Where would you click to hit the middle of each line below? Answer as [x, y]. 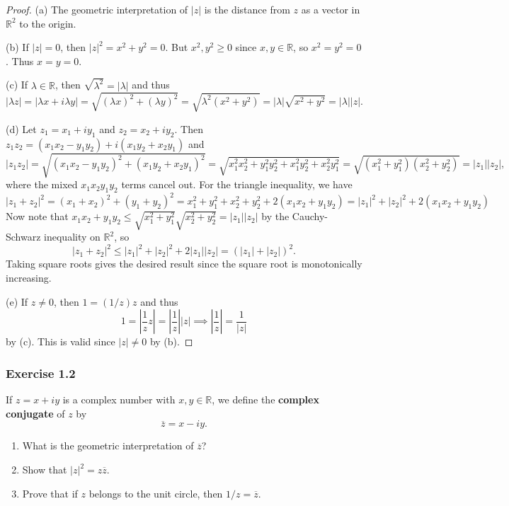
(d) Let [21, 128]
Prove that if [50, 493]
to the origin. [48, 23]
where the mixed [42, 184]
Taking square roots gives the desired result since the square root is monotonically [184, 264]
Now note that [37, 216]
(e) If [17, 301]
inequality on [72, 237]
